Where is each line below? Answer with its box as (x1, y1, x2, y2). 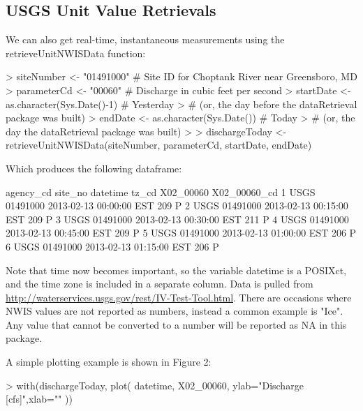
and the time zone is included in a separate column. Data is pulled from (6, 276, 313, 291)
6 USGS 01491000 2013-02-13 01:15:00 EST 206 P (6, 239, 219, 253)
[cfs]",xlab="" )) (6, 391, 73, 406)
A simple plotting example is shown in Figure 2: (6, 354, 212, 369)
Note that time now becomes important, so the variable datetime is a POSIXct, (6, 262, 347, 277)
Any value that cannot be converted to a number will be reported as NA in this (6, 317, 347, 331)
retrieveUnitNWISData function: (6, 45, 146, 60)
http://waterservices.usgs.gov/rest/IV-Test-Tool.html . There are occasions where (6, 290, 352, 304)
